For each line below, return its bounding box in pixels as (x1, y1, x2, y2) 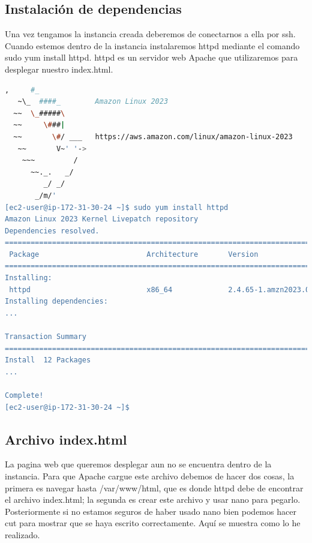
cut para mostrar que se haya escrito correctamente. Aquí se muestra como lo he (5, 517, 301, 529)
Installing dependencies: (5, 297, 108, 306)
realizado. (5, 528, 40, 541)
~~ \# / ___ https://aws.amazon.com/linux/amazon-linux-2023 (13, 132, 293, 141)
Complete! (5, 391, 44, 400)
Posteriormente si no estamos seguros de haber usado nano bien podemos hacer (5, 505, 296, 517)
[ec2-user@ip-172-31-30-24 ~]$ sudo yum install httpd (5, 203, 229, 212)
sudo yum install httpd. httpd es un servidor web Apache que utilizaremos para (5, 51, 298, 64)
